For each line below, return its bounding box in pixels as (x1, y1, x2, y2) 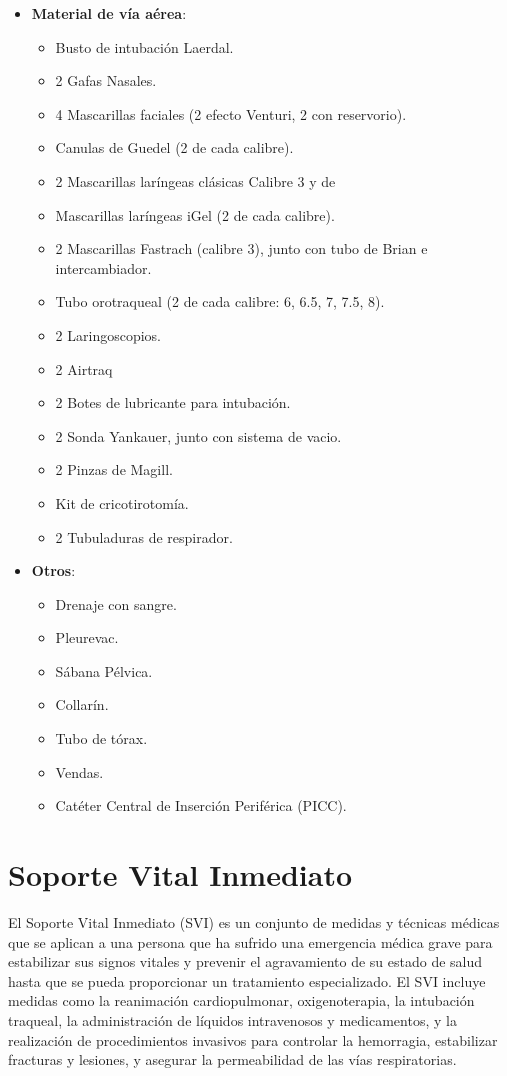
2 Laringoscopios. (55, 324, 161, 345)
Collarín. (55, 694, 109, 715)
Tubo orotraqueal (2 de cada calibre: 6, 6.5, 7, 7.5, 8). (55, 291, 385, 312)
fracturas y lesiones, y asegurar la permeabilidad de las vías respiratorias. (8, 1049, 457, 1070)
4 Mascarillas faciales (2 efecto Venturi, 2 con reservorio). (55, 103, 407, 124)
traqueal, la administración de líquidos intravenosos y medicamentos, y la (8, 1009, 457, 1030)
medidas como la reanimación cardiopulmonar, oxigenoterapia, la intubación (8, 990, 475, 1011)
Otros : (31, 560, 76, 581)
